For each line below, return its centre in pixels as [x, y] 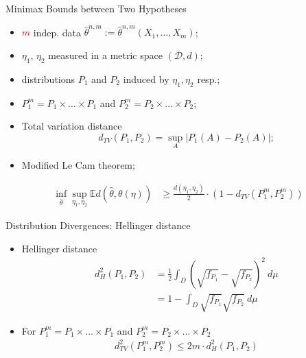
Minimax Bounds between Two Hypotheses [96, 8]
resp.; [209, 79]
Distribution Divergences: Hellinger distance [98, 225]
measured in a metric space [105, 55]
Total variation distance [72, 126]
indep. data [57, 32]
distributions [48, 79]
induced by [146, 79]
